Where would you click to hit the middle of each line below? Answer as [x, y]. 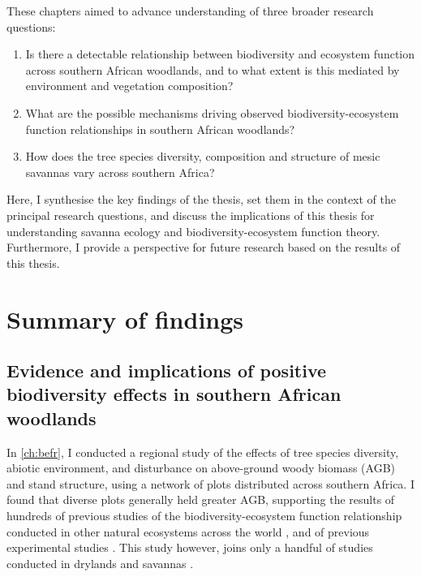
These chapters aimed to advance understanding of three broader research [190, 11]
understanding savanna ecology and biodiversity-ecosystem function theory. [193, 231]
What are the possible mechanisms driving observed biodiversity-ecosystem [212, 112]
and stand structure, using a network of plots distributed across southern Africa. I [210, 483]
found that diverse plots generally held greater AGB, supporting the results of [201, 499]
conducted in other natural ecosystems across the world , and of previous [188, 531]
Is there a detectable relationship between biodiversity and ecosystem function [220, 54]
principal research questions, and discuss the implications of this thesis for [191, 215]
